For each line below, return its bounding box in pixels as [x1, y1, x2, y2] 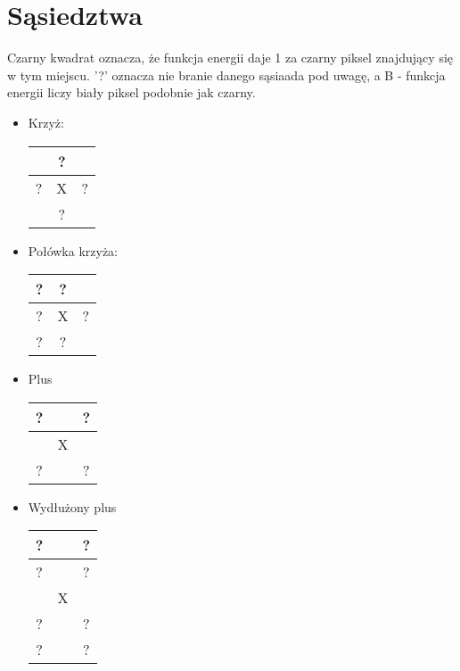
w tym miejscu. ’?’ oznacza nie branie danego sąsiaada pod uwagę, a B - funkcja [7, 65, 446, 84]
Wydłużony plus [28, 497, 117, 516]
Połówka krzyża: [28, 241, 119, 260]
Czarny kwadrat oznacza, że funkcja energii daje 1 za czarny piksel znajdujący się [7, 48, 454, 67]
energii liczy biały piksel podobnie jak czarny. [7, 83, 256, 102]
